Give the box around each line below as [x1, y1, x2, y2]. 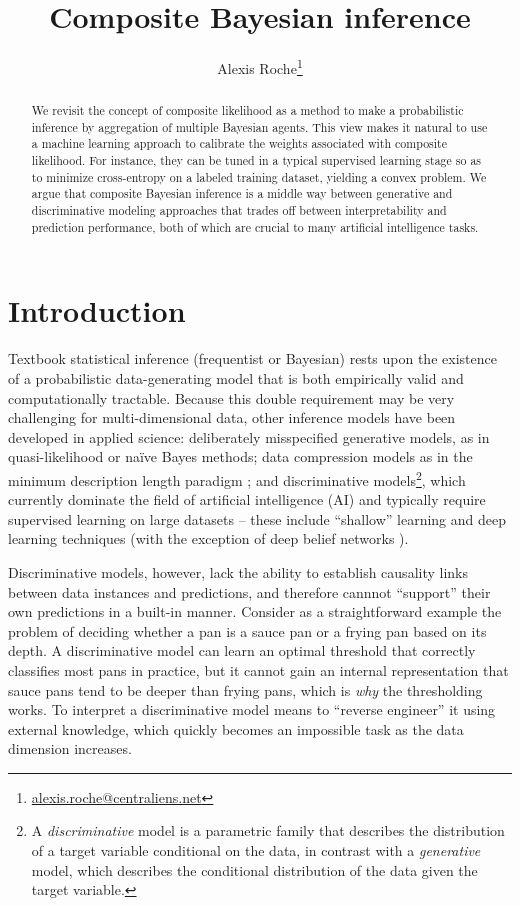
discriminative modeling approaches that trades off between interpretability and [31, 202, 447, 219]
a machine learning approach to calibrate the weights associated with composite [31, 135, 447, 152]
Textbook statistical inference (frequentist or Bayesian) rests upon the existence [8, 348, 497, 369]
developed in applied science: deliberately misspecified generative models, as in [8, 426, 490, 447]
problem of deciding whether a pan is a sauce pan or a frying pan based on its [8, 620, 487, 641]
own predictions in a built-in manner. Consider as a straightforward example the [8, 601, 502, 622]
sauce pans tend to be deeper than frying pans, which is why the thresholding [8, 679, 483, 700]
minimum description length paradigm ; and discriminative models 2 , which [8, 466, 466, 490]
